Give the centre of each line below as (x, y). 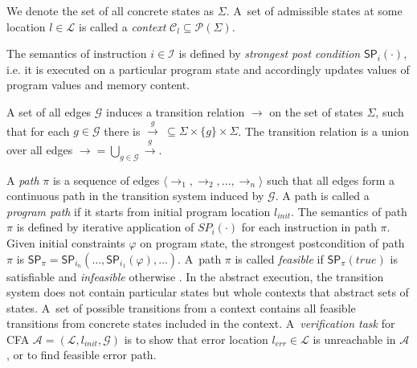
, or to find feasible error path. (82, 355)
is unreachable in (354, 339)
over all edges (40, 149)
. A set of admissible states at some (314, 10)
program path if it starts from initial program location (139, 211)
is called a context (123, 26)
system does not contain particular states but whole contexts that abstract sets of (208, 292)
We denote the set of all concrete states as (110, 10)
